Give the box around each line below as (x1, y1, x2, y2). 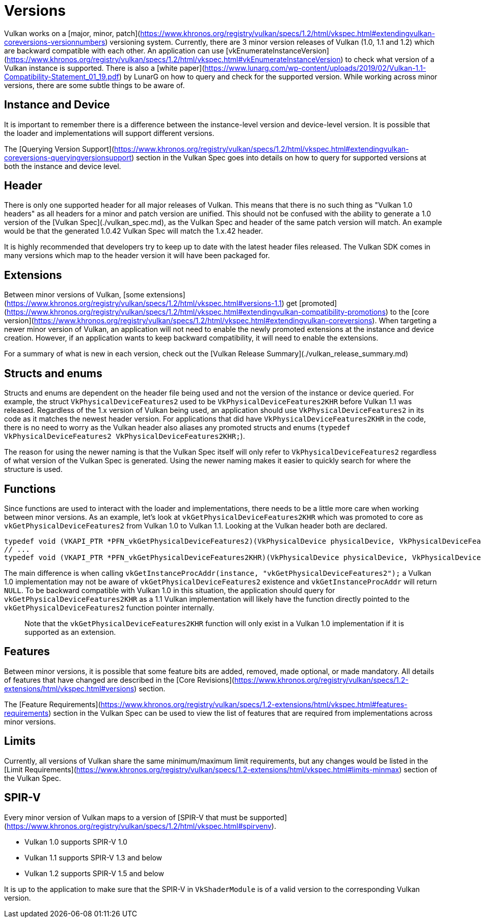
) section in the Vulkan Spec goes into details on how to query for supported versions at (131, 153, 426, 162)
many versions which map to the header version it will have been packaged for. (4, 251, 270, 260)
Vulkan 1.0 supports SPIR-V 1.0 (24, 837, 127, 846)
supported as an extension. (24, 627, 116, 636)
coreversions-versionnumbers (4, 37, 105, 46)
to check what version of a (345, 54, 435, 64)
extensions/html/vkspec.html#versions (4, 684, 135, 693)
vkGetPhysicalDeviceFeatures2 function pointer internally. (4, 603, 215, 612)
